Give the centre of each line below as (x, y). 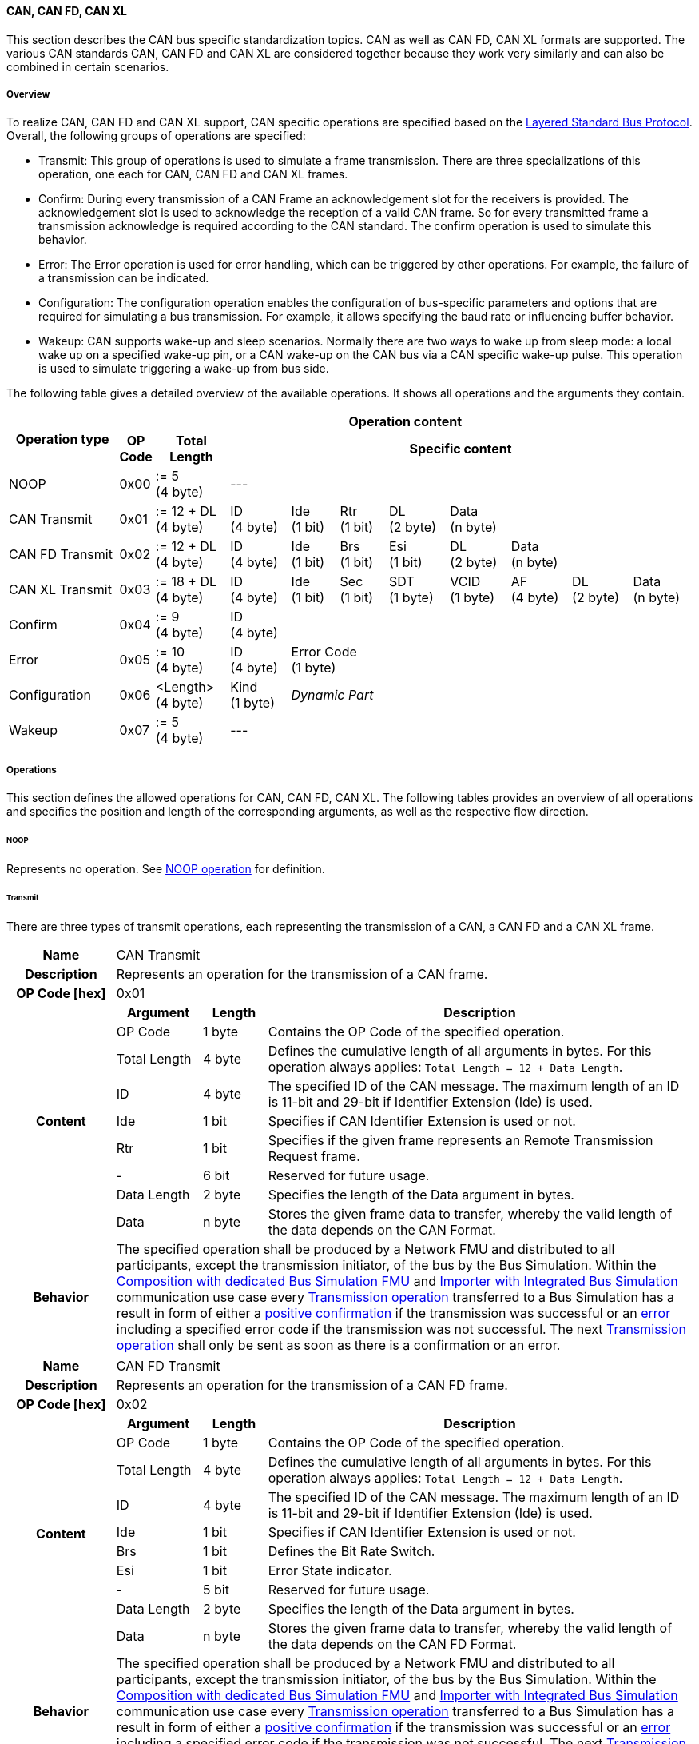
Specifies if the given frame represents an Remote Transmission (461, 1140)
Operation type (62, 439)
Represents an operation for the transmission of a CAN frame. (302, 974)
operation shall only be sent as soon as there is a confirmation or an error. (338, 1345)
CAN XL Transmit (60, 590)
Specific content (461, 449)
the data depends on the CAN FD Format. (392, 1644)
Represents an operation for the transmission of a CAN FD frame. (312, 1385)
